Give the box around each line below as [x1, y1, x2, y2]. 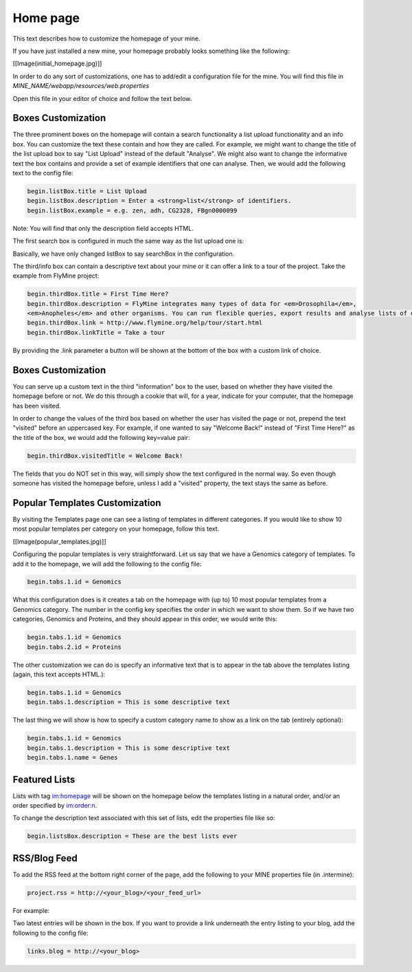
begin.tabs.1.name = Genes [27, 753, 118, 762]
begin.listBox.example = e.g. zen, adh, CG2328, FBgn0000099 [27, 206, 238, 214]
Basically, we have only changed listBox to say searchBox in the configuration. [12, 250, 235, 258]
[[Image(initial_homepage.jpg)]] [12, 59, 102, 68]
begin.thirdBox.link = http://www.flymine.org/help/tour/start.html [27, 319, 263, 327]
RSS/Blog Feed [12, 852, 78, 864]
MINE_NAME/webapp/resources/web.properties [12, 82, 150, 90]
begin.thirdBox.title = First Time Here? [27, 290, 169, 298]
